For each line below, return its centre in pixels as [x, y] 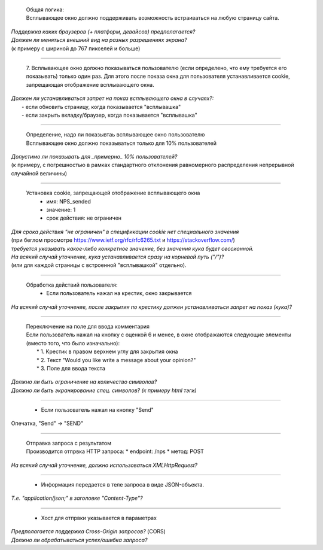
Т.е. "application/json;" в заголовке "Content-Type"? [77, 498]
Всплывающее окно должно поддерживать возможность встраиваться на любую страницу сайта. [153, 18]
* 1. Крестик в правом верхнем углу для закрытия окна [107, 352]
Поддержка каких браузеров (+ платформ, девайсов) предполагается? [103, 31]
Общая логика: [45, 10]
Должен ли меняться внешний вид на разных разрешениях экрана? [99, 40]
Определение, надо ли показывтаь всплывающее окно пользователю [115, 135]
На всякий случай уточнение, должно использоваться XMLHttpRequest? [104, 465]
